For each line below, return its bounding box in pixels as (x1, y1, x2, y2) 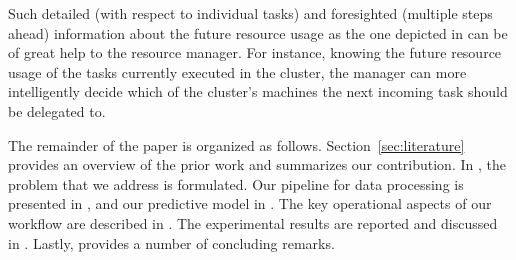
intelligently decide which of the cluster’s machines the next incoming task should (8, 81, 508, 102)
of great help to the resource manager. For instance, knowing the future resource (8, 42, 502, 63)
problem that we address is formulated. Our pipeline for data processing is (8, 173, 464, 194)
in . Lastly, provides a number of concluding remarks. (8, 232, 335, 253)
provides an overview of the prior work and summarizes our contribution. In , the (8, 154, 506, 175)
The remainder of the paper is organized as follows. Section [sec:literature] (8, 134, 465, 155)
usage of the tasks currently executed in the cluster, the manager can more (8, 61, 467, 82)
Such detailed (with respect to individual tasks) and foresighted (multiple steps (8, 3, 493, 23)
